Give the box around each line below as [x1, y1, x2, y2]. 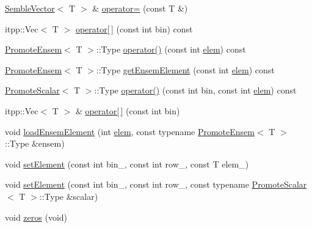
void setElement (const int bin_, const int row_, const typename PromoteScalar [5, 178, 307, 191]
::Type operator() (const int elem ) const [96, 43, 246, 56]
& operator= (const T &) [92, 2, 188, 14]
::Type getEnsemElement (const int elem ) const [96, 63, 275, 76]
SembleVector [5, 2, 55, 14]
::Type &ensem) [5, 137, 65, 150]
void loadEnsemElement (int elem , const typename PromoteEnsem [5, 125, 255, 138]
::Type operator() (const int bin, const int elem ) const [94, 84, 297, 97]
